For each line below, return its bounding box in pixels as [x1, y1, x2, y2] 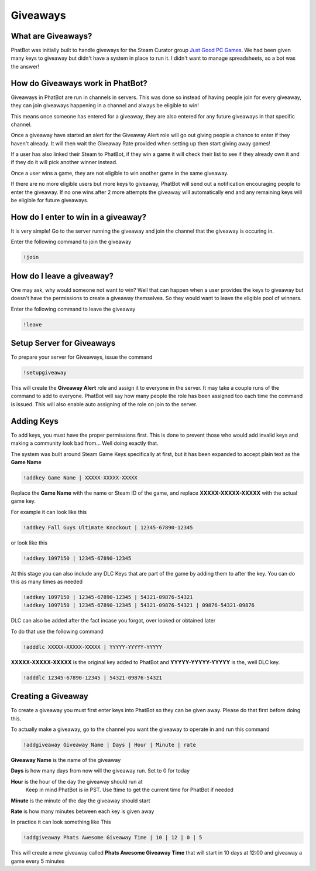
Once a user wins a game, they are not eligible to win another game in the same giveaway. [11, 169, 229, 176]
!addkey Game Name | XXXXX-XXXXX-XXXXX [23, 474, 138, 481]
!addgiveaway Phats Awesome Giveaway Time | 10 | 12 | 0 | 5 [23, 834, 202, 841]
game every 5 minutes [11, 858, 65, 865]
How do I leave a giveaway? [11, 271, 114, 281]
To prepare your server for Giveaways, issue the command [11, 353, 153, 360]
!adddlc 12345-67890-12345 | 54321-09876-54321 [23, 674, 162, 681]
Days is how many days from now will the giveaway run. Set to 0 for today [11, 767, 190, 774]
